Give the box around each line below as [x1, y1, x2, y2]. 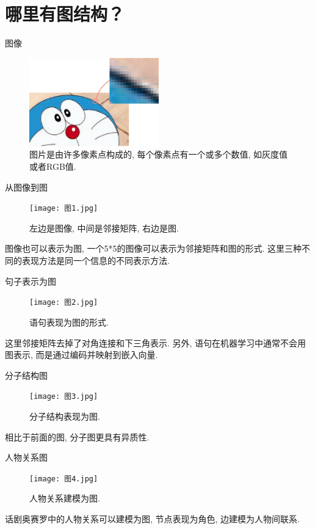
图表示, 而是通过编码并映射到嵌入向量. [5, 348, 158, 361]
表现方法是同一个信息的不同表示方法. [21, 254, 170, 267]
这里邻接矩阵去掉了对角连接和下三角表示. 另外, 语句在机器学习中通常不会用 [5, 336, 306, 349]
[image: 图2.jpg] [29, 298, 98, 307]
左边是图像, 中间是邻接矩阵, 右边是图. [29, 221, 179, 234]
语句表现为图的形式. [29, 315, 109, 328]
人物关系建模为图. [29, 492, 100, 505]
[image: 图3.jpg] [29, 392, 98, 401]
